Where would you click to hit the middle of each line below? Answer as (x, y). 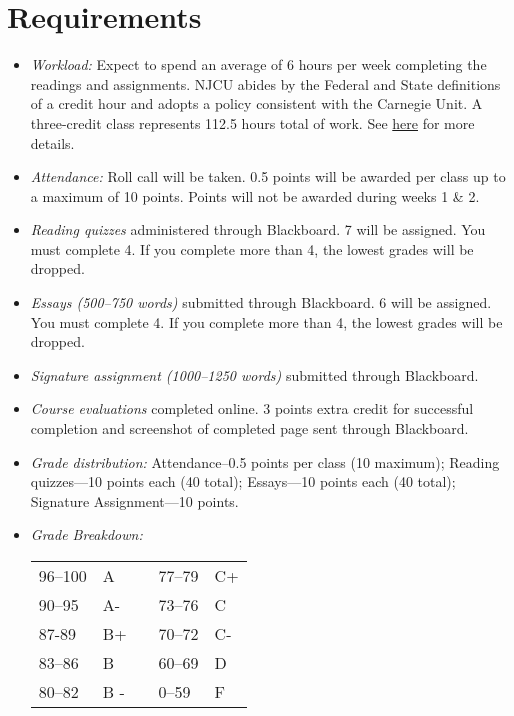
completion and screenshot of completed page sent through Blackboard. (249, 428)
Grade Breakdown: (86, 534)
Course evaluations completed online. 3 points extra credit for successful (252, 408)
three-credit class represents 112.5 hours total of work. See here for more (252, 122)
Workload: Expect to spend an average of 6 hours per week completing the (258, 64)
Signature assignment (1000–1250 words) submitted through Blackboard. (254, 374)
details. (52, 142)
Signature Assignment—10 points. (134, 500)
